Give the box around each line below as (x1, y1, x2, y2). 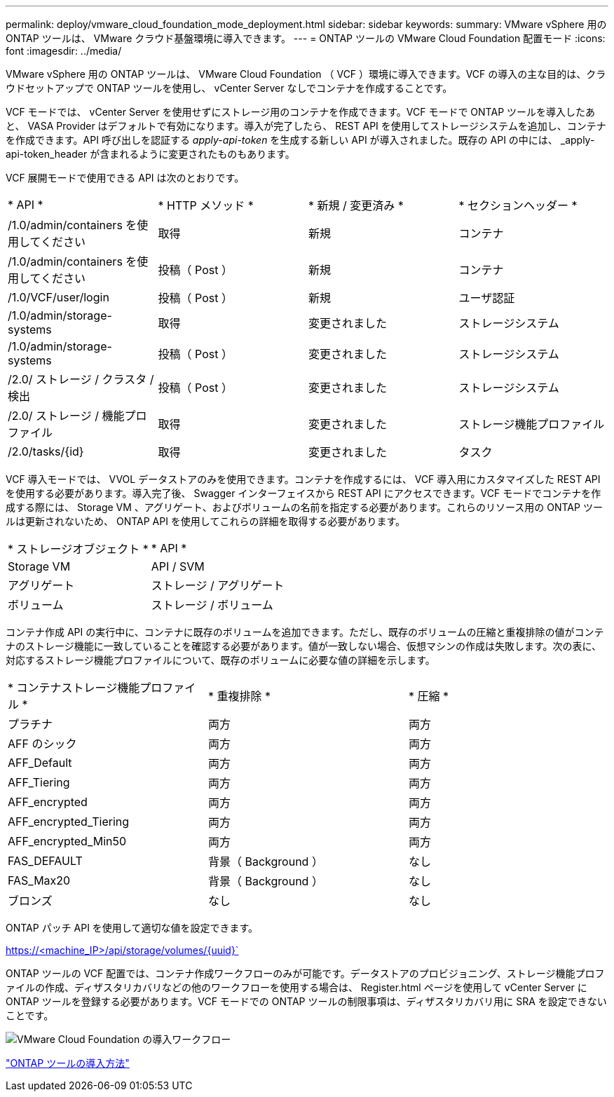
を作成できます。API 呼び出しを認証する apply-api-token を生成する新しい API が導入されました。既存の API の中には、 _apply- (6, 134, 595, 146)
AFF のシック (8, 737, 77, 751)
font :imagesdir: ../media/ (6, 45, 122, 57)
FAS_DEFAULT (8, 854, 83, 868)
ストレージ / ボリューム (151, 598, 273, 612)
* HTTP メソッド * (158, 198, 254, 212)
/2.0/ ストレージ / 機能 (8, 409, 125, 423)
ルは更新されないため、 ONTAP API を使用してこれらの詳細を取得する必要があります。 (6, 515, 406, 527)
